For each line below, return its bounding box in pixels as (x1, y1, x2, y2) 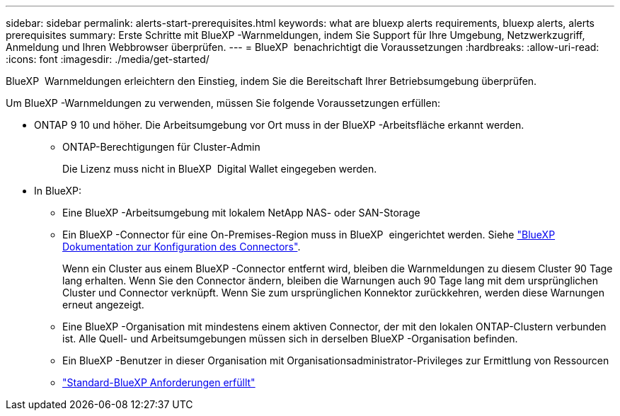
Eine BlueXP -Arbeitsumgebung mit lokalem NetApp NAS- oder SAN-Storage (62, 207, 420, 219)
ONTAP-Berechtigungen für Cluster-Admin (62, 141, 260, 153)
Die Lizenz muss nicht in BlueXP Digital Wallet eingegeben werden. (62, 163, 377, 175)
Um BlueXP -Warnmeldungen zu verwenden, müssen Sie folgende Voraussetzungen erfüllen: (6, 97, 440, 109)
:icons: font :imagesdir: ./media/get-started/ (6, 53, 209, 65)
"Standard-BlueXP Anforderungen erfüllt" (62, 376, 256, 388)
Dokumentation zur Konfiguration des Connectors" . (62, 241, 301, 253)
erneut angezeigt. (62, 299, 144, 311)
